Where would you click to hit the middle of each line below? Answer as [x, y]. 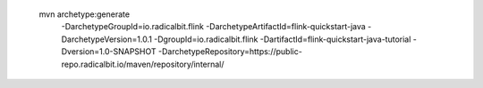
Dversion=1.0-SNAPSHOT [109, 52]
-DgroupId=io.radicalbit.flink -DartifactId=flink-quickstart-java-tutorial [282, 39]
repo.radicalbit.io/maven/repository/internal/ [143, 64]
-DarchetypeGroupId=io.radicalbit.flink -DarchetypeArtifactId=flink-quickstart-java [213, 27]
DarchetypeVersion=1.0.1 [106, 39]
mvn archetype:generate [84, 14]
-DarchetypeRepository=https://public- [230, 52]
